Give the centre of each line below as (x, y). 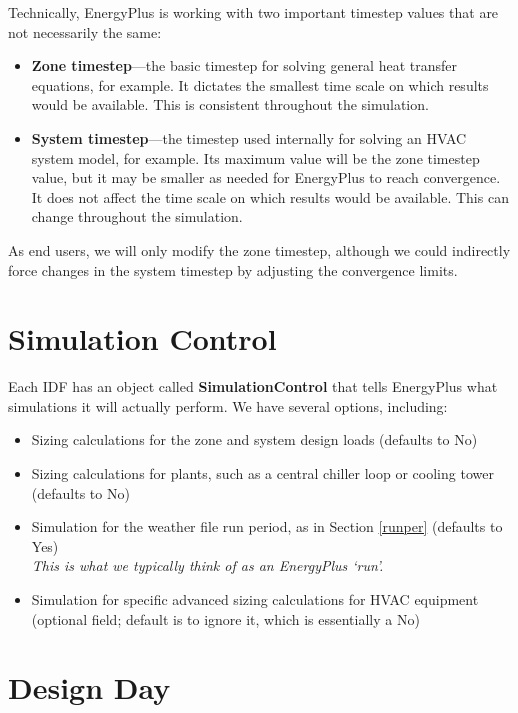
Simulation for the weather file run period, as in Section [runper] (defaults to (267, 526)
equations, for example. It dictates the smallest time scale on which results (260, 84)
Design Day (89, 687)
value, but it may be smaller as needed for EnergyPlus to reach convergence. (266, 177)
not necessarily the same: (85, 31)
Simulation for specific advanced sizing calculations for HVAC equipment (255, 599)
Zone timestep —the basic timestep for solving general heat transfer (244, 65)
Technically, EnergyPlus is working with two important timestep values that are (253, 12)
